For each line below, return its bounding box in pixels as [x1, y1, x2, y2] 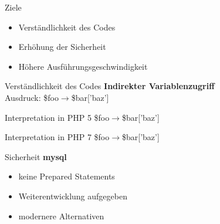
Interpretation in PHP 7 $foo [5, 131, 110, 143]
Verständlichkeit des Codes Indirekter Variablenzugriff [5, 80, 215, 92]
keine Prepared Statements [18, 170, 115, 182]
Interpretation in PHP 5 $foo [5, 111, 110, 123]
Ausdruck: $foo [5, 91, 59, 103]
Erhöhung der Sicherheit [18, 40, 106, 53]
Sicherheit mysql [5, 150, 67, 162]
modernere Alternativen [18, 209, 104, 222]
